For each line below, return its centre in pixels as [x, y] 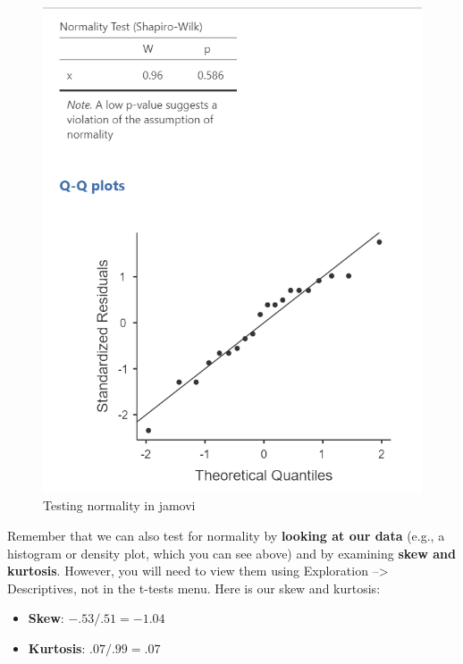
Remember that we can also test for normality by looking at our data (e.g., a [226, 535]
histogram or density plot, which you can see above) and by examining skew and [231, 553]
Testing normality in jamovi [119, 505]
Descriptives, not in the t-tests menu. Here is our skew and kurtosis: [194, 588]
